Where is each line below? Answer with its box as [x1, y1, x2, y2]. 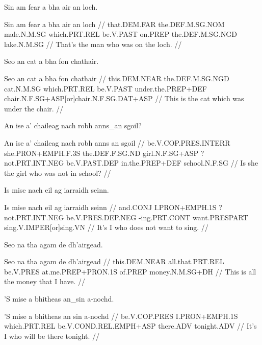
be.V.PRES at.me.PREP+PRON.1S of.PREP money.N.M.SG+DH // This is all [4, 266, 256, 277]
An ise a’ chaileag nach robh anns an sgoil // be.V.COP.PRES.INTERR [4, 137, 230, 148]
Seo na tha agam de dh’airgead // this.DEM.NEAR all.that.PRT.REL [4, 256, 224, 267]
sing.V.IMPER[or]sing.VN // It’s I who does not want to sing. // [4, 222, 208, 233]
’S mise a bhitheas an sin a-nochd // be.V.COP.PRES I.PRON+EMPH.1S [4, 310, 238, 321]
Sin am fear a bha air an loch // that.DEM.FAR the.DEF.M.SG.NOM [4, 18, 225, 29]
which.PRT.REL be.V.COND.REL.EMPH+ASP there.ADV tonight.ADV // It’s [4, 320, 257, 331]
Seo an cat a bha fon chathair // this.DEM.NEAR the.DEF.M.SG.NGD [4, 73, 229, 83]
